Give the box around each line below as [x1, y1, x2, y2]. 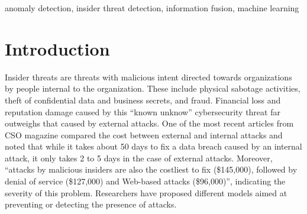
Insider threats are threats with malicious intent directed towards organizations [5, 70, 292, 83]
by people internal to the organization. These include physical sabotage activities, [5, 82, 300, 95]
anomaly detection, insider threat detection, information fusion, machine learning [5, 2, 299, 14]
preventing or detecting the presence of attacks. [5, 198, 177, 210]
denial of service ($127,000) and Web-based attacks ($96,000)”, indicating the [5, 175, 286, 187]
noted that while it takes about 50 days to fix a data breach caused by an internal [5, 140, 302, 153]
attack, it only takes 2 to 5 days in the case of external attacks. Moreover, [5, 151, 273, 164]
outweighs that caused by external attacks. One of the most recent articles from [5, 117, 294, 129]
